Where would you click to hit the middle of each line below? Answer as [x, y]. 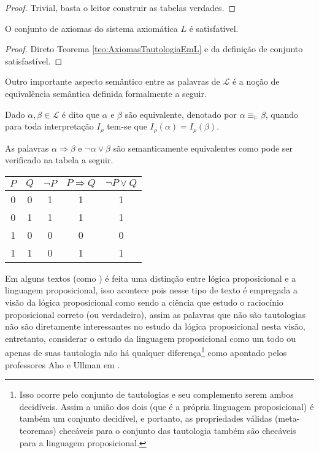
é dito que [80, 114]
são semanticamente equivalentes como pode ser [203, 148]
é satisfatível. [214, 28]
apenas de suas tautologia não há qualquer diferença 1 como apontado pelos [146, 352]
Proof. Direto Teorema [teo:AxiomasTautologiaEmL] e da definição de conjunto [154, 49]
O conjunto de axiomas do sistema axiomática [91, 28]
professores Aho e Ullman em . [63, 364]
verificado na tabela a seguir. [59, 160]
